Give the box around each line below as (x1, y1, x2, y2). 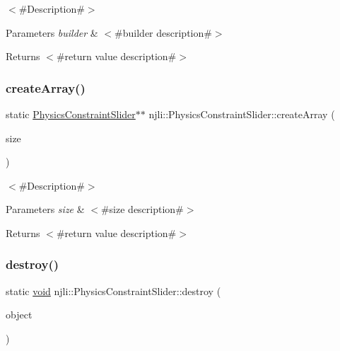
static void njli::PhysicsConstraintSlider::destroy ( (6, 283, 221, 298)
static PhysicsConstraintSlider (6, 107, 136, 121)
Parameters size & (6, 202, 85, 217)
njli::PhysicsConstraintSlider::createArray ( (148, 107, 335, 121)
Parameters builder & (6, 25, 98, 40)
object (6, 307, 33, 322)
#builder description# (115, 25, 212, 40)
